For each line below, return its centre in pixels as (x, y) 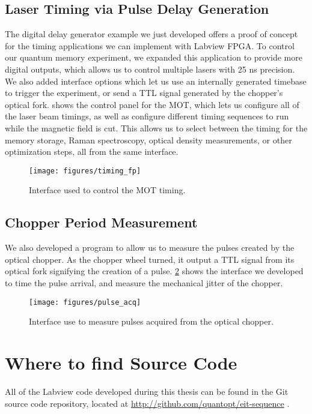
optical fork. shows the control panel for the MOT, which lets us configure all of (152, 104)
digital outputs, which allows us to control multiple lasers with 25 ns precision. (150, 69)
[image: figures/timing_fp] (85, 171)
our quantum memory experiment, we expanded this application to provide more (154, 57)
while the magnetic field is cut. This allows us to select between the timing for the (156, 127)
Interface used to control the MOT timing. (107, 190)
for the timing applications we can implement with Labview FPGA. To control (150, 45)
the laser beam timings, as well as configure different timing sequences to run (147, 116)
